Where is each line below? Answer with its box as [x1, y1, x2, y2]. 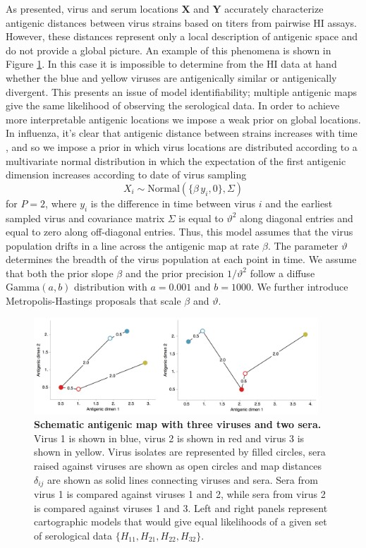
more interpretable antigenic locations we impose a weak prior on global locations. [6, 111, 361, 126]
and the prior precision [125, 265, 224, 280]
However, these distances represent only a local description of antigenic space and [6, 29, 358, 44]
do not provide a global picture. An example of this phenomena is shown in [6, 42, 331, 57]
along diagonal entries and [240, 210, 353, 225]
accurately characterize [224, 1, 324, 16]
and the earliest [265, 195, 333, 210]
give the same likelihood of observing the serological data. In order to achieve [6, 98, 340, 113]
